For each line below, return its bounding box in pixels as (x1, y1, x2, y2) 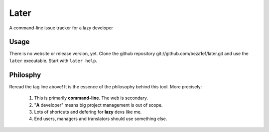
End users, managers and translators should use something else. (34, 116, 167, 122)
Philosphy (9, 70, 41, 79)
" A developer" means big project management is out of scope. (34, 102, 163, 108)
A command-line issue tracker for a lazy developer (9, 25, 113, 31)
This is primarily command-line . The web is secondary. (34, 95, 148, 101)
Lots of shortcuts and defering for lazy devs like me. (34, 109, 142, 115)
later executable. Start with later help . (9, 58, 97, 64)
